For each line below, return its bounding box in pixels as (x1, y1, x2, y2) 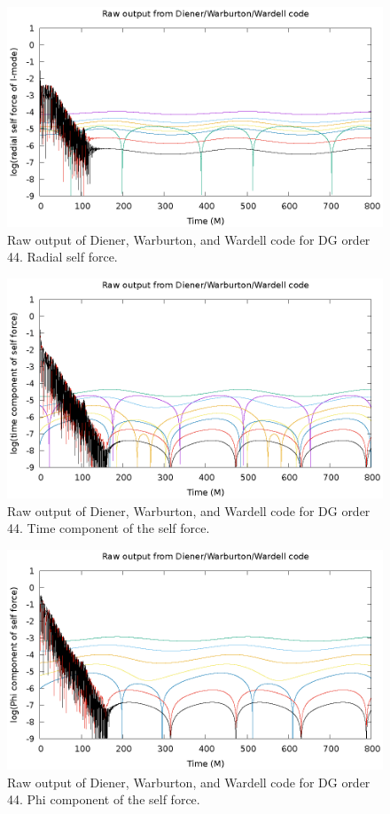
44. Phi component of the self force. (7, 790, 200, 809)
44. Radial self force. (7, 247, 118, 266)
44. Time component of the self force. (7, 519, 210, 537)
